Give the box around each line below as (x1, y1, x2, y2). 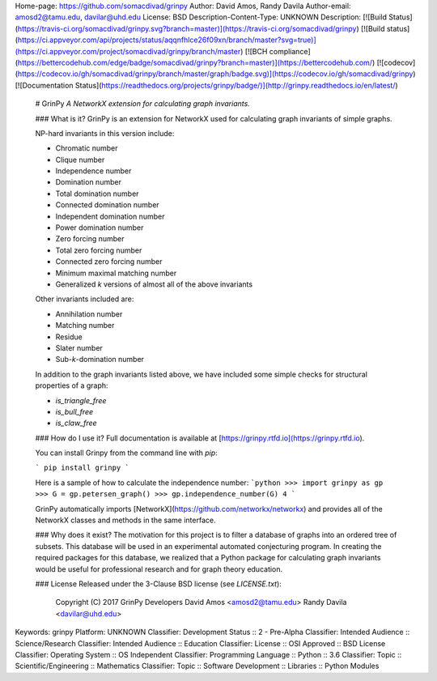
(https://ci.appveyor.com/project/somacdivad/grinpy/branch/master (15, 46, 241, 56)
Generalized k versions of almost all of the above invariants (55, 279, 253, 289)
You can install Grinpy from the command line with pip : (35, 448, 218, 458)
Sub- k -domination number (55, 355, 145, 364)
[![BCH (244, 46, 268, 56)
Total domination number (55, 189, 139, 198)
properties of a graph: (35, 381, 108, 390)
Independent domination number (55, 211, 165, 221)
